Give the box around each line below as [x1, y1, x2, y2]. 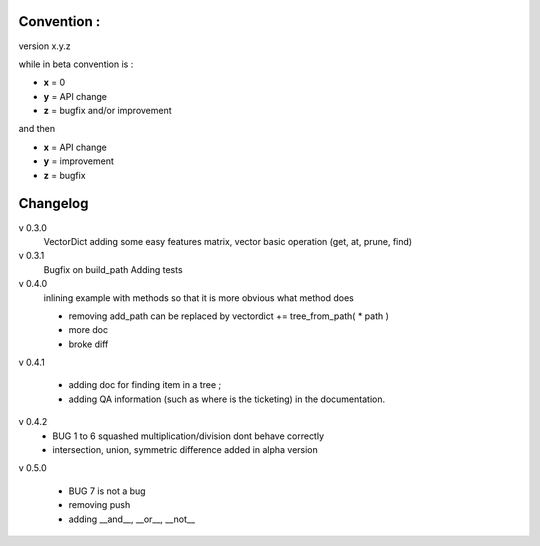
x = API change [43, 141, 107, 153]
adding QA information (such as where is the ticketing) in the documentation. [68, 393, 385, 405]
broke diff [68, 338, 109, 350]
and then [18, 123, 55, 135]
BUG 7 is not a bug [68, 485, 146, 497]
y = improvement [43, 155, 114, 167]
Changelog [18, 195, 89, 212]
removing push [68, 499, 131, 511]
